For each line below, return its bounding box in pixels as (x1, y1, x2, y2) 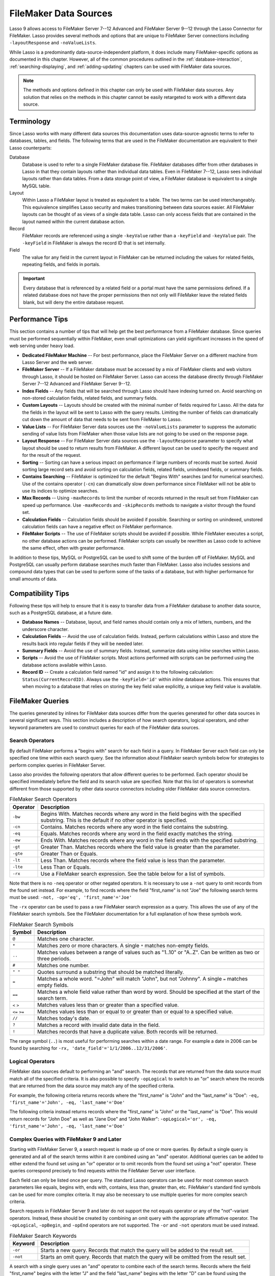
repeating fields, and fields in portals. (22, 261, 100, 267)
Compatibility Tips (9, 589, 70, 598)
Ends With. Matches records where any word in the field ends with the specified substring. (40, 837, 258, 844)
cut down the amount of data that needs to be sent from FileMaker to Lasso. (22, 416, 182, 423)
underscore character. (22, 626, 69, 632)
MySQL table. (22, 183, 51, 189)
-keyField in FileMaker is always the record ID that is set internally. (22, 240, 166, 246)
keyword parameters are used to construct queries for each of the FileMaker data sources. (9, 724, 200, 730)
